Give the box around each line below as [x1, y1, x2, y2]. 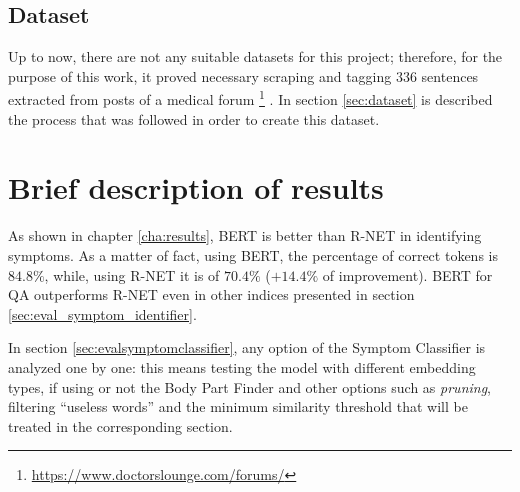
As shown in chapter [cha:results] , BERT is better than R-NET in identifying [8, 225, 482, 246]
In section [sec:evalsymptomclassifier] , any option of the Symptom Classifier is [8, 337, 486, 358]
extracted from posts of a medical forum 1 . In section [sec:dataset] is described [8, 86, 493, 110]
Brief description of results [8, 167, 384, 208]
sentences [421, 65, 479, 86]
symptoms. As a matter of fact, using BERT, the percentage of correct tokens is [8, 244, 498, 265]
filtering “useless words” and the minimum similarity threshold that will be [8, 396, 468, 417]
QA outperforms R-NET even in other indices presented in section [8, 284, 415, 305]
